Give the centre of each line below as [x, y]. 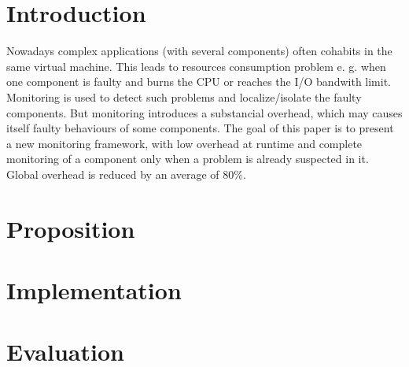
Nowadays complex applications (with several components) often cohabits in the [199, 51]
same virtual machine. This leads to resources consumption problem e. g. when [196, 66]
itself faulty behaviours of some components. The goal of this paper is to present [200, 128]
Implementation [94, 290]
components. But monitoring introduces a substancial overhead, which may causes [204, 112]
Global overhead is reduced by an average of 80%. [126, 174]
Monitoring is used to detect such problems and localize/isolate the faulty [184, 96]
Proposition [71, 228]
